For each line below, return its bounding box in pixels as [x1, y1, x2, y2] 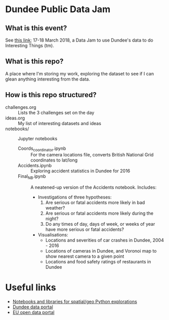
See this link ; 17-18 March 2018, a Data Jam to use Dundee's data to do [5, 37, 153, 43]
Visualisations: [37, 232, 68, 238]
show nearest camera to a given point [45, 253, 124, 259]
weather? [45, 205, 65, 211]
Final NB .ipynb [18, 173, 47, 181]
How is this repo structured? [5, 91, 97, 99]
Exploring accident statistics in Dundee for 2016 [30, 168, 131, 174]
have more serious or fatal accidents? [45, 226, 124, 232]
